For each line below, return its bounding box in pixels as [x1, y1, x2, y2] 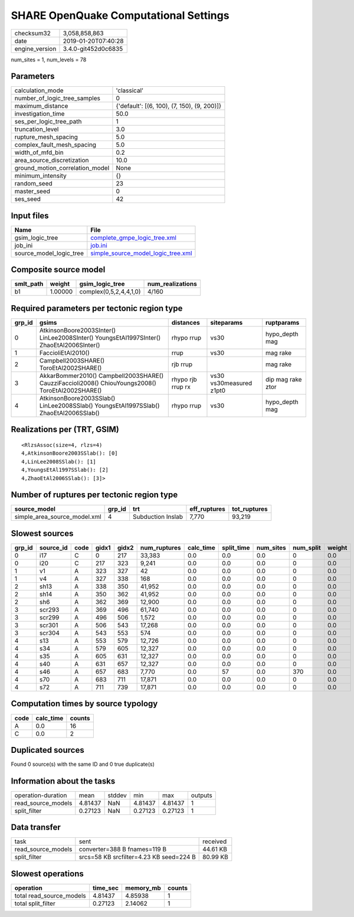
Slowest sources [11, 528, 74, 539]
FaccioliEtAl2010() [39, 349, 90, 357]
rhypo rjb [171, 376, 197, 383]
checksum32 [14, 29, 51, 37]
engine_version [14, 44, 57, 53]
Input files [11, 210, 50, 221]
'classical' [116, 86, 144, 94]
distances [171, 319, 200, 327]
